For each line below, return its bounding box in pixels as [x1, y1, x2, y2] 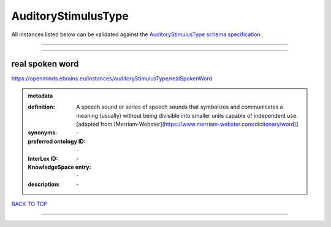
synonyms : [28, 129, 58, 136]
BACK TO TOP [11, 200, 48, 208]
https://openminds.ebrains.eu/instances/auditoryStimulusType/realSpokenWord [11, 75, 213, 82]
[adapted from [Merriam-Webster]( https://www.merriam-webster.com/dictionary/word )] [76, 120, 299, 128]
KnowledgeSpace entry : [28, 163, 91, 171]
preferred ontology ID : [28, 137, 86, 145]
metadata [28, 92, 53, 99]
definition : [28, 103, 55, 110]
